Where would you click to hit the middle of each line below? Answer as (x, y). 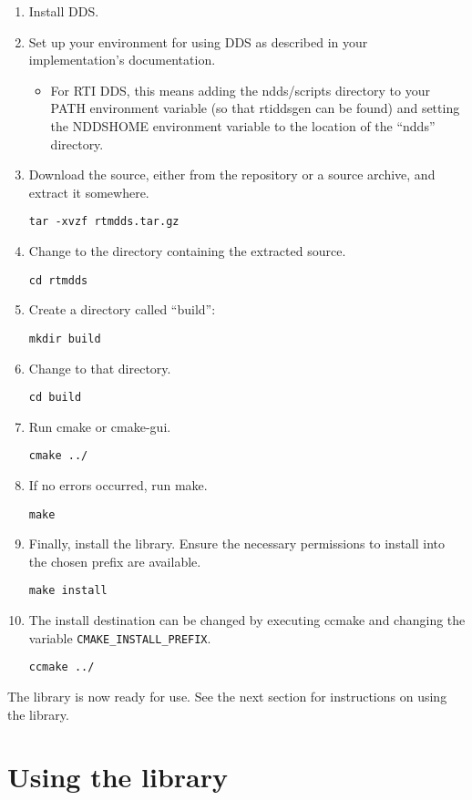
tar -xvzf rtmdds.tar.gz (104, 222)
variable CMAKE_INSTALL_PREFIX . (120, 637)
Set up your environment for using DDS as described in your (198, 41)
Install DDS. (64, 11)
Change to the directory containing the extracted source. (187, 251)
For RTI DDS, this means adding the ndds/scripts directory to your (240, 90)
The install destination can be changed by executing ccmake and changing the (247, 620)
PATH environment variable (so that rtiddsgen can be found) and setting (255, 108)
